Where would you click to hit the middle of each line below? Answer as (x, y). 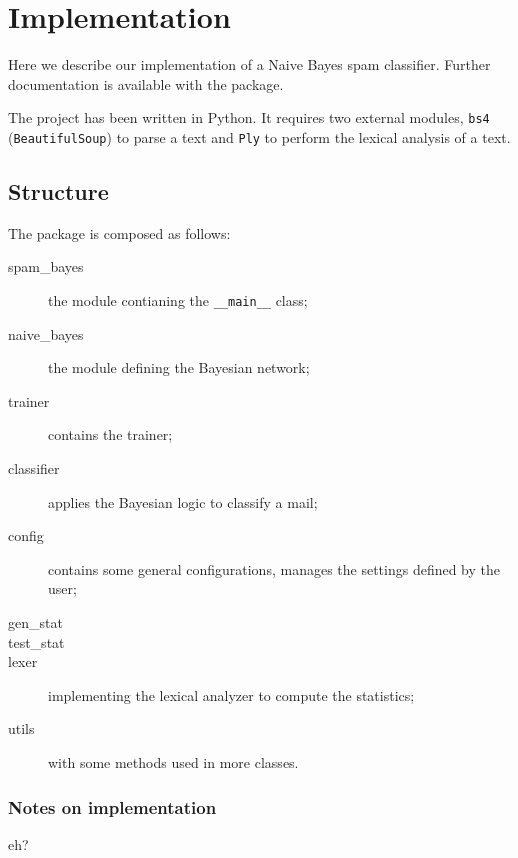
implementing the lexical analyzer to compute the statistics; (231, 694)
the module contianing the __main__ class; (178, 300)
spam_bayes (46, 266)
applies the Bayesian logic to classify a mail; (183, 501)
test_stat (36, 641)
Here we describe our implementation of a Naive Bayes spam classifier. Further (249, 64)
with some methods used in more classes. (173, 761)
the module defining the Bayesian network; (179, 367)
